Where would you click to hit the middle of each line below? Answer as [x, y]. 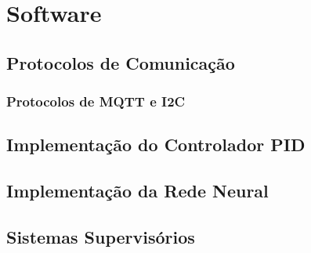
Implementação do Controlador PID [156, 145]
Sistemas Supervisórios [101, 236]
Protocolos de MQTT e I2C [96, 101]
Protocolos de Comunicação [121, 62]
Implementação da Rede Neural [137, 191]
